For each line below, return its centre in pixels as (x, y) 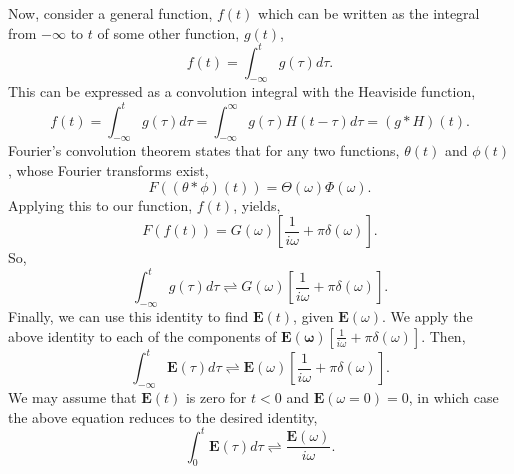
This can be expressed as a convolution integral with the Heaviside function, (242, 91)
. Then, (443, 335)
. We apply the (427, 316)
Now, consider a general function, (110, 13)
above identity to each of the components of (142, 335)
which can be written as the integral (369, 13)
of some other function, (168, 32)
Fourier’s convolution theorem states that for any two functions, (204, 150)
